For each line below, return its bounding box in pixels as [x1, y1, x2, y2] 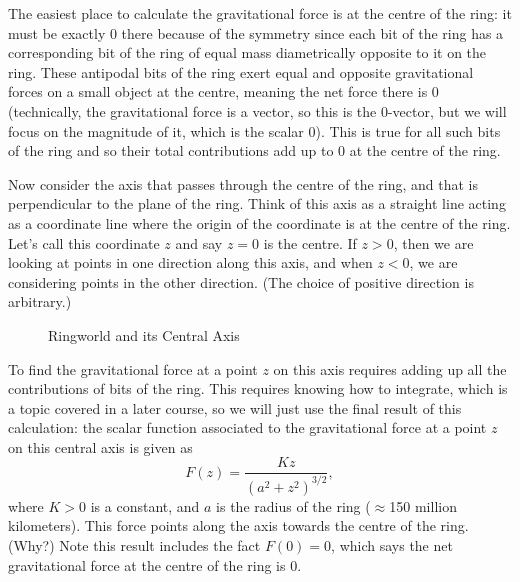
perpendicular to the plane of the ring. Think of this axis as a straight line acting [8, 193, 506, 214]
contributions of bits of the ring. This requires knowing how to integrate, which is [8, 378, 508, 399]
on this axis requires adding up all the [273, 358, 507, 379]
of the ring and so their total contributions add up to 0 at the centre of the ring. [8, 140, 501, 161]
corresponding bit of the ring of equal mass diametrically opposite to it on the [8, 42, 487, 63]
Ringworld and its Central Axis [48, 324, 240, 345]
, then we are [393, 232, 474, 253]
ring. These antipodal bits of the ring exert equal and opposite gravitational [8, 61, 474, 82]
